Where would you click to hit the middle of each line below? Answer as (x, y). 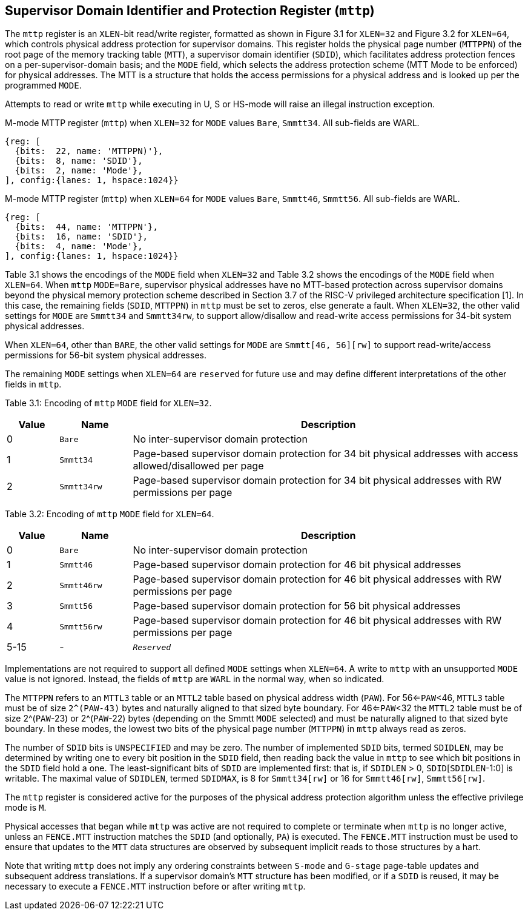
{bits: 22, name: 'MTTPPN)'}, (89, 151)
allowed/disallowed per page (198, 466)
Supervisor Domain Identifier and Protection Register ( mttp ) (190, 11)
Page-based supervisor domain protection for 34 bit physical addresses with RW (317, 481)
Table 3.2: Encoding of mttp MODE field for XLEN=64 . (110, 514)
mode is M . (26, 808)
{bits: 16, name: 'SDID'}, (81, 237)
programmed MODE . (43, 85)
